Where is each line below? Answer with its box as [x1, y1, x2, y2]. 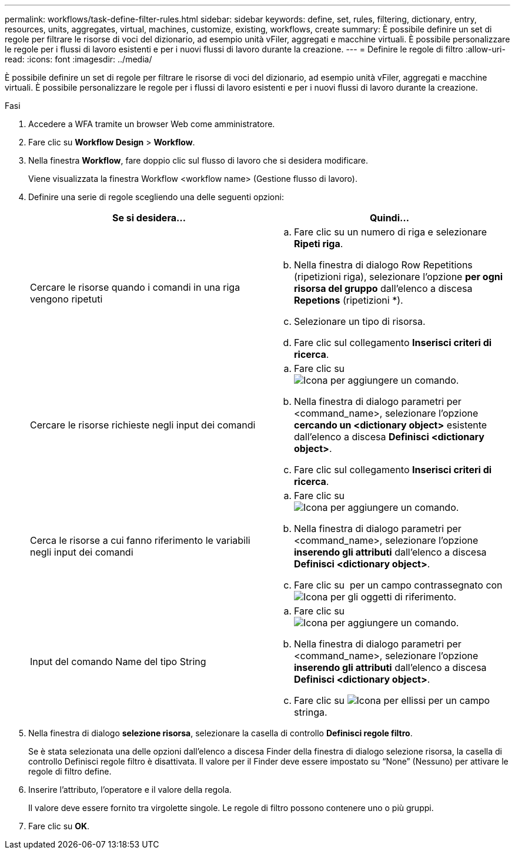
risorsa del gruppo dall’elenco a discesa [294, 283, 473, 294]
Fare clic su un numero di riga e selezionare [294, 226, 487, 238]
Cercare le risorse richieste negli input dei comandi [30, 419, 256, 431]
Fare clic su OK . [28, 821, 90, 831]
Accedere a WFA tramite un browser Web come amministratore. [28, 119, 275, 129]
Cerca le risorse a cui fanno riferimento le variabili [30, 534, 250, 546]
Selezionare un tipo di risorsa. [294, 315, 426, 327]
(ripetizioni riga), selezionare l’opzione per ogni [294, 271, 503, 283]
